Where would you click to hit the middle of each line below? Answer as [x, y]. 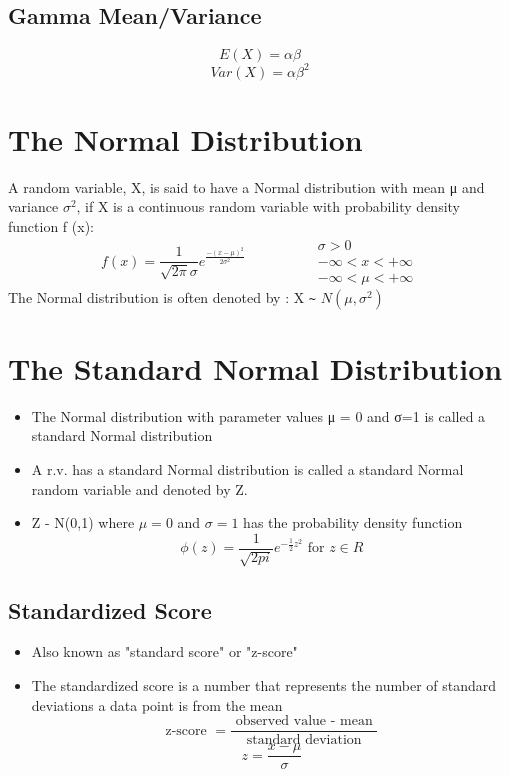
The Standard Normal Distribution [255, 367]
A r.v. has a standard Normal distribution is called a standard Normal [247, 469]
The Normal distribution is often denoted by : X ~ [162, 296]
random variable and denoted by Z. [139, 488]
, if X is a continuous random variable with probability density [268, 206]
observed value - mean [304, 721]
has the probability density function [353, 522]
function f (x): [51, 226]
